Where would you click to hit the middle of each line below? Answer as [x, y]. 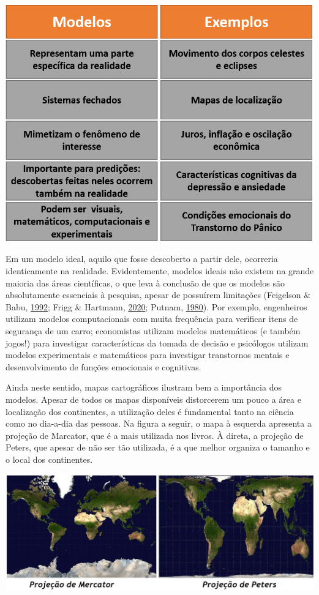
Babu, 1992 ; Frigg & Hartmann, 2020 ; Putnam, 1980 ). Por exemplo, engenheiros [156, 306]
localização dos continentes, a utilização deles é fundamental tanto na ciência [150, 411]
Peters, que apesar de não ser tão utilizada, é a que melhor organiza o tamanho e [158, 447]
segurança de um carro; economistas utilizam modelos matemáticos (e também [153, 331]
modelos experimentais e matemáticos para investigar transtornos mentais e [148, 355]
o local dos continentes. [49, 459]
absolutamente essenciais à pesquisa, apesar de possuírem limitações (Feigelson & [158, 295]
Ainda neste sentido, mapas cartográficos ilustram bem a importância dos [144, 387]
